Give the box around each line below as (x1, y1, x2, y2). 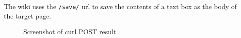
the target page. (4, 10, 51, 20)
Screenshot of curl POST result (23, 27, 116, 37)
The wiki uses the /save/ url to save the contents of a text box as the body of (4, 1, 237, 11)
